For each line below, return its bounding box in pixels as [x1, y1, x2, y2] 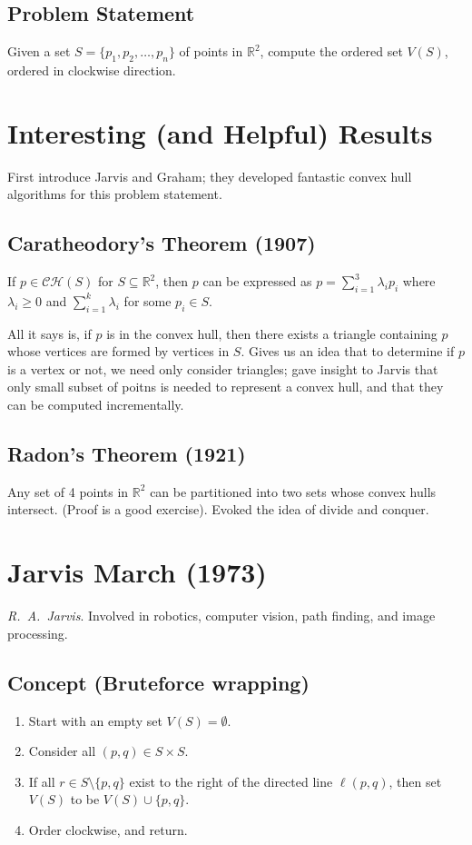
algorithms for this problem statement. [7, 184, 222, 204]
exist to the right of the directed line [129, 771, 333, 790]
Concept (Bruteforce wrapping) [7, 668, 310, 696]
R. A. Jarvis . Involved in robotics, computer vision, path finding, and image [7, 606, 436, 625]
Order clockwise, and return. [28, 820, 188, 839]
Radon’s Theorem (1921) [7, 440, 246, 468]
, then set [388, 771, 442, 790]
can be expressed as [202, 272, 312, 291]
